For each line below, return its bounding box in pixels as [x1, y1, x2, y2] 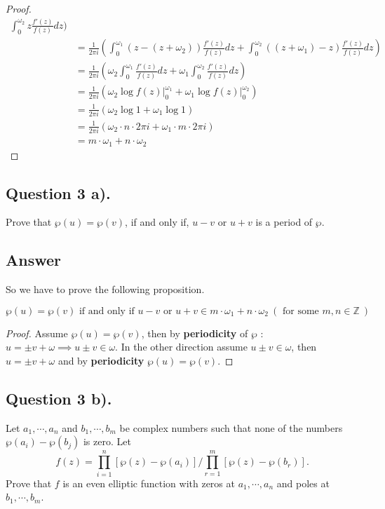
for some [283, 306, 319, 316]
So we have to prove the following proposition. [6, 282, 205, 297]
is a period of [255, 215, 313, 229]
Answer [6, 249, 62, 271]
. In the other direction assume [115, 339, 248, 354]
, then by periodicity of [141, 325, 248, 340]
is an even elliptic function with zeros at [62, 475, 235, 490]
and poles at [276, 475, 330, 490]
